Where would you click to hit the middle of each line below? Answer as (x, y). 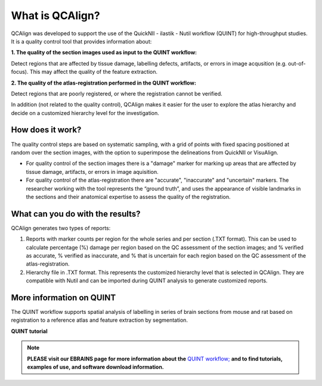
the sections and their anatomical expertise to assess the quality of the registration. (128, 197)
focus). (20, 72)
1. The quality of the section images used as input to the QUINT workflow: (104, 52)
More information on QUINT (64, 298)
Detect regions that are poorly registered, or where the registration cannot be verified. (117, 94)
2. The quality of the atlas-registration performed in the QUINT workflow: (104, 83)
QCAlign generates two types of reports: (61, 228)
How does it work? (46, 130)
